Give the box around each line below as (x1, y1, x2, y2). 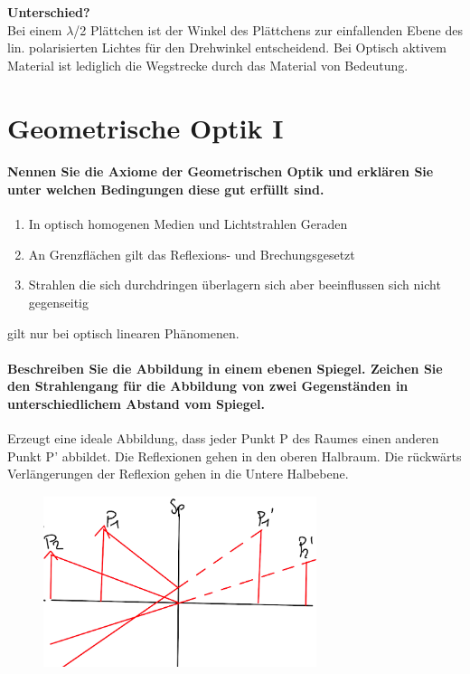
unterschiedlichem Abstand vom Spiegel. (7, 394, 266, 413)
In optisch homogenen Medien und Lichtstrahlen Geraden (28, 214, 348, 233)
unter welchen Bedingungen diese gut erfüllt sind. (7, 179, 324, 198)
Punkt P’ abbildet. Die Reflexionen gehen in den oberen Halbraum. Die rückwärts (7, 446, 462, 465)
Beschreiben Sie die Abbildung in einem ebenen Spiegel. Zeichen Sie (7, 358, 443, 377)
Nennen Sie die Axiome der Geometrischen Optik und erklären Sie (7, 162, 434, 181)
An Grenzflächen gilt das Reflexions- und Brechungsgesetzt (28, 244, 355, 263)
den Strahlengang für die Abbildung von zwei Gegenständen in (7, 376, 409, 395)
